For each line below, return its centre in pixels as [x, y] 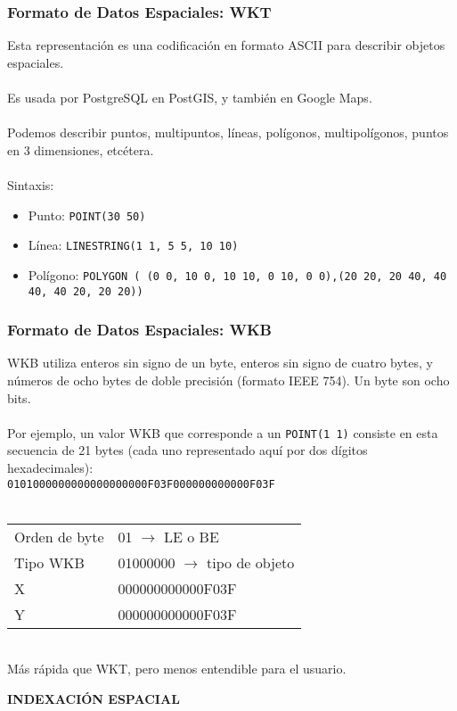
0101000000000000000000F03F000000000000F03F [141, 484]
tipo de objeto [251, 562]
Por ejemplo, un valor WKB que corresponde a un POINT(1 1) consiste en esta [223, 432]
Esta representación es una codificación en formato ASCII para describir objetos [226, 45]
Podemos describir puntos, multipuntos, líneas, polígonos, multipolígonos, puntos [228, 132]
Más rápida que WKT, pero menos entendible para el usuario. [177, 669]
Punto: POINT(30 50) [87, 215]
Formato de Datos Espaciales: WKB [140, 330]
